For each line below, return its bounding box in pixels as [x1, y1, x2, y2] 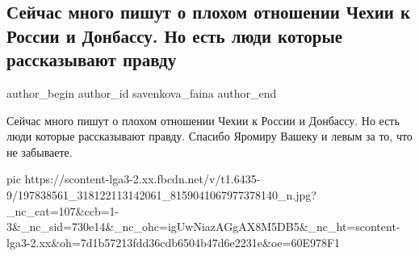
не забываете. [6, 143, 73, 160]
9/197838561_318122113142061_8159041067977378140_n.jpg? [6, 186, 316, 203]
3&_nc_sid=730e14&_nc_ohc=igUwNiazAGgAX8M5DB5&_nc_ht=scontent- [6, 218, 400, 235]
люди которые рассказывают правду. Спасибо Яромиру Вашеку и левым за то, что [6, 128, 413, 145]
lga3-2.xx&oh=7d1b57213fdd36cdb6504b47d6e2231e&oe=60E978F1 [6, 233, 341, 250]
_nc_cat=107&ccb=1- [6, 202, 119, 219]
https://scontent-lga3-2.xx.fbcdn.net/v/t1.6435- [24, 170, 261, 187]
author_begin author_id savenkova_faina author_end [6, 84, 277, 101]
